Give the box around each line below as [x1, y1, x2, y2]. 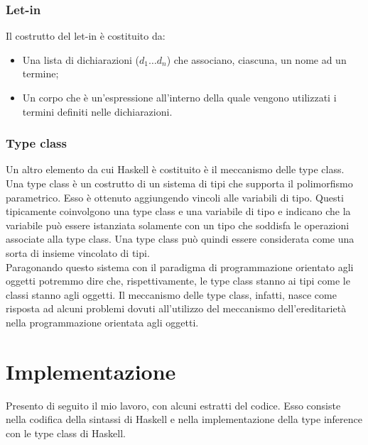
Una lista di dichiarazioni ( [22, 52, 140, 67]
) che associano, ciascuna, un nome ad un [166, 52, 347, 67]
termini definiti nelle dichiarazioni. [22, 104, 173, 119]
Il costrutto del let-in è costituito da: [6, 28, 166, 43]
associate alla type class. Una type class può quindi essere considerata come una [6, 231, 355, 246]
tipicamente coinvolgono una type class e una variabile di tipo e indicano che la [6, 204, 351, 219]
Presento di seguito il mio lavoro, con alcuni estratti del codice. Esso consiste [6, 397, 341, 412]
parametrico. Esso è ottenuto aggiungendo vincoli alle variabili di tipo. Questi [6, 189, 344, 204]
